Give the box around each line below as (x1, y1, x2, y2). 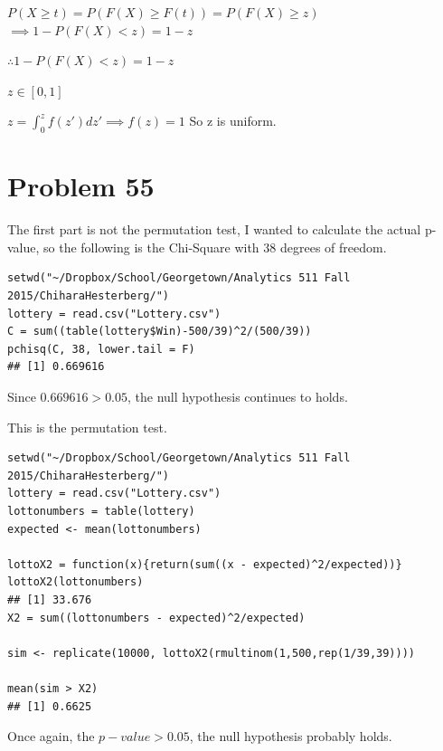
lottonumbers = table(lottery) (7, 505, 195, 518)
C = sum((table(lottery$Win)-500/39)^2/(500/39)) (7, 325, 312, 338)
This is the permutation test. (7, 417, 167, 436)
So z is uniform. (189, 111, 277, 130)
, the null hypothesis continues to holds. (127, 387, 348, 406)
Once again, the (7, 727, 95, 746)
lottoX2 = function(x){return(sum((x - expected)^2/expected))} (7, 557, 402, 571)
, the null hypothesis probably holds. (189, 727, 392, 746)
